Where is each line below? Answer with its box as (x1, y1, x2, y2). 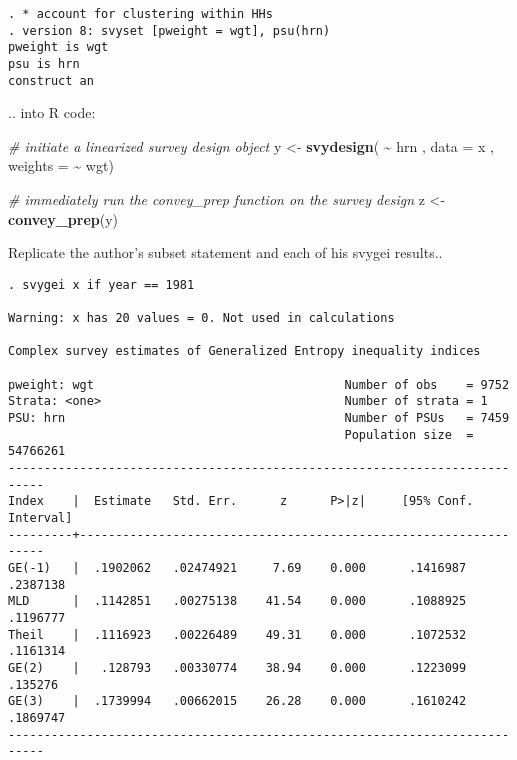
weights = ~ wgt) (8, 155, 114, 176)
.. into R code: (8, 102, 96, 123)
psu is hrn (8, 56, 80, 71)
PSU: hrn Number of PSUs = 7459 (8, 411, 510, 426)
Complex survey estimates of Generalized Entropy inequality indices (8, 344, 481, 359)
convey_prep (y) (8, 208, 118, 229)
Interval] (8, 511, 73, 526)
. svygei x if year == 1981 (8, 277, 195, 292)
